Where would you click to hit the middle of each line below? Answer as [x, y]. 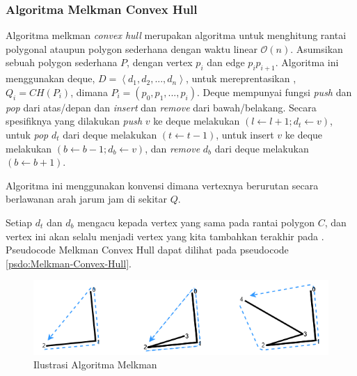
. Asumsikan [317, 48]
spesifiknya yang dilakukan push [74, 121]
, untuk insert [245, 134]
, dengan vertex [160, 62]
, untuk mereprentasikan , [241, 78]
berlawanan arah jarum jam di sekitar [87, 199]
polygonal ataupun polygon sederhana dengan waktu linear [132, 48]
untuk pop [27, 134]
